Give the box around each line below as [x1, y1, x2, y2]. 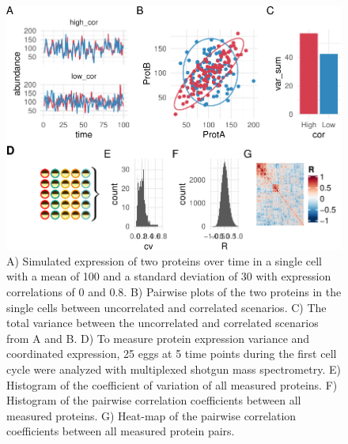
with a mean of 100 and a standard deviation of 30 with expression [6, 268, 331, 284]
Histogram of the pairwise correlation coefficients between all [6, 392, 301, 408]
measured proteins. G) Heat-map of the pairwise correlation [6, 407, 297, 423]
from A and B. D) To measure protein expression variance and [6, 329, 310, 346]
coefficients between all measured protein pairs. [6, 423, 235, 439]
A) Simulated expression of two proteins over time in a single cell [6, 252, 322, 269]
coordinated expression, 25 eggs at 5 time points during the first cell [6, 345, 337, 362]
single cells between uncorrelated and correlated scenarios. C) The [6, 299, 327, 315]
